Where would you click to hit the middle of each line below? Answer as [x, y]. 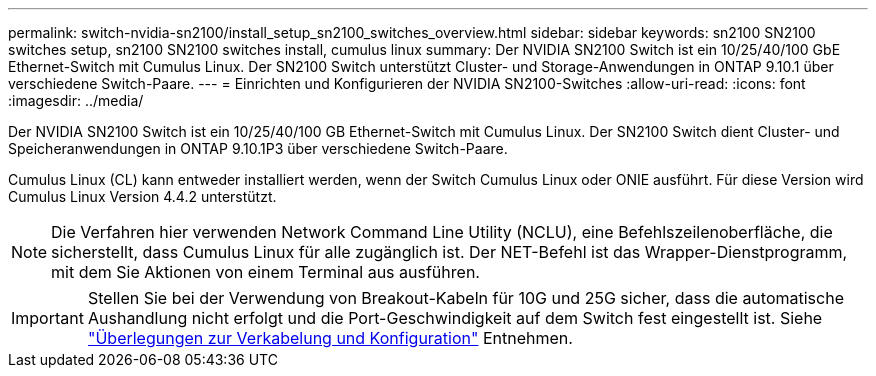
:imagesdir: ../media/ [76, 100]
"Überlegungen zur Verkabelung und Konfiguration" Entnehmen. [330, 338]
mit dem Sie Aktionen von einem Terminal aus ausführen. [265, 272]
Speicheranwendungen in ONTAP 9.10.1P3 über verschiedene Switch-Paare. [258, 148]
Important [47, 318]
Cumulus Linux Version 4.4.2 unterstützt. [142, 196]
